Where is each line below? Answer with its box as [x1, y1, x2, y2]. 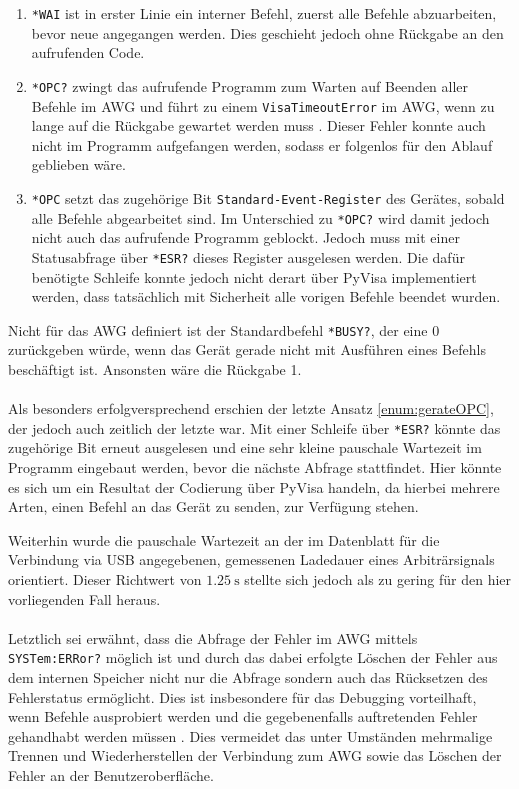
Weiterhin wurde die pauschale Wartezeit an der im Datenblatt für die [8, 529, 440, 550]
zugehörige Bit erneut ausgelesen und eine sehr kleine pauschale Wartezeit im [8, 437, 482, 458]
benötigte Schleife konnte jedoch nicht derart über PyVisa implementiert [31, 266, 477, 287]
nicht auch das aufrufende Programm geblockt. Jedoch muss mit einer [31, 227, 460, 248]
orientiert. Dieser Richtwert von [8, 568, 202, 589]
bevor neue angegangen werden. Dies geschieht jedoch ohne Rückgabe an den [31, 22, 504, 43]
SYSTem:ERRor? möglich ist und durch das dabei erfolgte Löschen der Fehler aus [8, 647, 498, 668]
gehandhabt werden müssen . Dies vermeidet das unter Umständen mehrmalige [8, 725, 493, 746]
